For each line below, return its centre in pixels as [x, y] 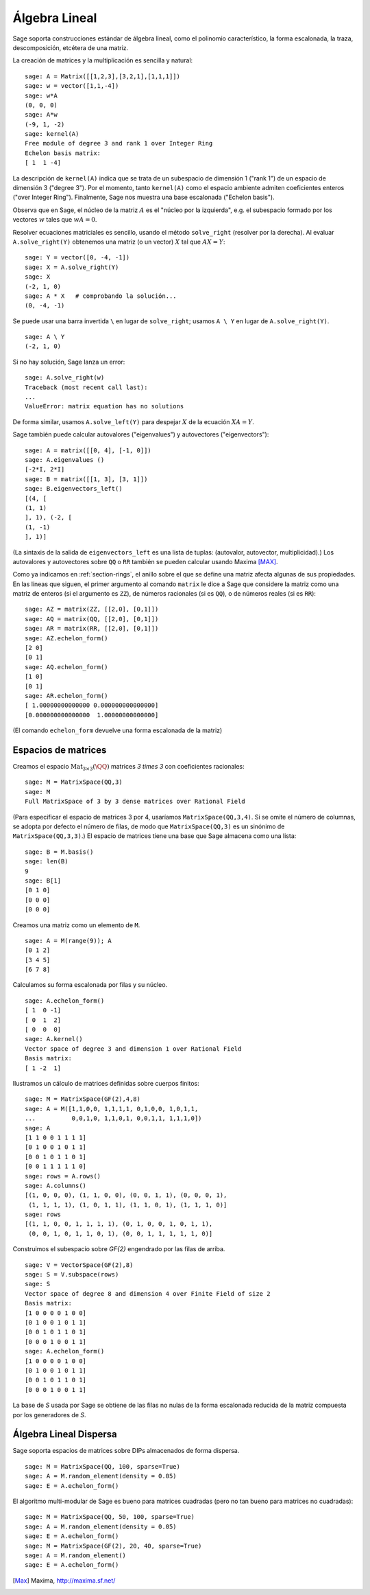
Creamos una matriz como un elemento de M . [76, 925]
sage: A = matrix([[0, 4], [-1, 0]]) [88, 450]
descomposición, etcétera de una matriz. [71, 47]
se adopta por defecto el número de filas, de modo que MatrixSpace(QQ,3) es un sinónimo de [149, 826]
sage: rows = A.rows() [63, 1176]
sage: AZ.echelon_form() [66, 638]
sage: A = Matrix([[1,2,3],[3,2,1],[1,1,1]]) [103, 76]
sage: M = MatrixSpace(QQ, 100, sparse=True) [103, 1466]
